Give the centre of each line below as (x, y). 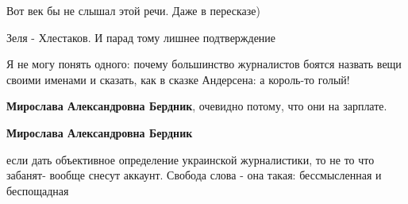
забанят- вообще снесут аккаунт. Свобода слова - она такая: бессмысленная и (194, 175)
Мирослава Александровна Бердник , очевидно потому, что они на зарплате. (197, 106)
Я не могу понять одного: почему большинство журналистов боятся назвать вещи (204, 64)
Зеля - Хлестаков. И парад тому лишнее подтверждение (141, 37)
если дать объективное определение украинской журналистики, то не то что (191, 159)
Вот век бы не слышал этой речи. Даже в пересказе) (133, 10)
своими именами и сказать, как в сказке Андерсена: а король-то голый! (178, 79)
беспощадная (38, 190)
